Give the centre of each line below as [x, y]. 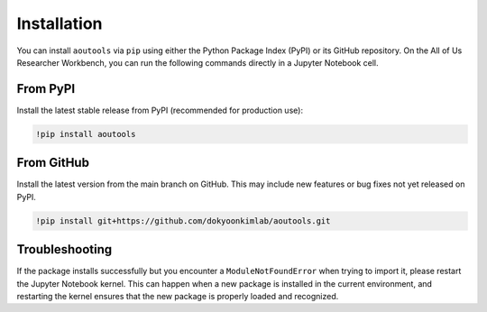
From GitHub [53, 163]
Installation [60, 23]
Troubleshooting [64, 249]
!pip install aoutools [86, 134]
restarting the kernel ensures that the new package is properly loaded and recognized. [178, 296]
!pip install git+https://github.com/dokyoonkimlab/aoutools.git [183, 220]
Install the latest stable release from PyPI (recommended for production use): [160, 110]
